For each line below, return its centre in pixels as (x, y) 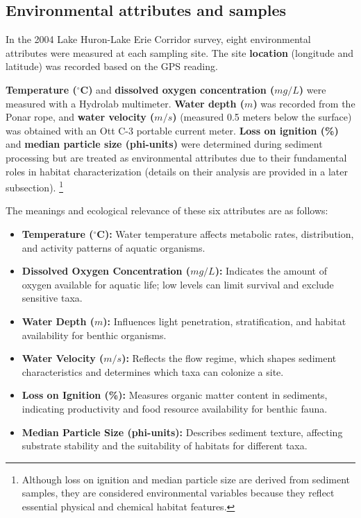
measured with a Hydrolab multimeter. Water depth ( (125, 103)
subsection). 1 (34, 186)
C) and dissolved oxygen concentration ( (177, 89)
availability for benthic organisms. (94, 335)
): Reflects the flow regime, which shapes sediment (229, 358)
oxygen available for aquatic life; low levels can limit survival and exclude (178, 284)
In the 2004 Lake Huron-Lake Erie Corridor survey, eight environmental (158, 39)
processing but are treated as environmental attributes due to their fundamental (176, 157)
